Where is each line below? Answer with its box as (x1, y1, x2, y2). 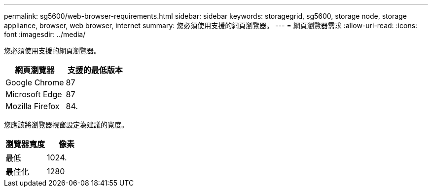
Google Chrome (5, 77, 64, 87)
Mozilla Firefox (5, 101, 60, 111)
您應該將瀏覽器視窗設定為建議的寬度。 (4, 120, 128, 129)
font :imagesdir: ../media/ (4, 30, 86, 38)
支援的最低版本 (67, 65, 123, 75)
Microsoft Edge (5, 89, 62, 99)
